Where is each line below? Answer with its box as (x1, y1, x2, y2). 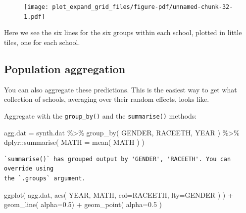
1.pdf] (24, 13, 45, 20)
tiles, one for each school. (4, 37, 80, 47)
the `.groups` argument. (4, 174, 86, 182)
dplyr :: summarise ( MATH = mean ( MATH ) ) (4, 137, 145, 147)
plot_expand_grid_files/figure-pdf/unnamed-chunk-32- (52, 3, 233, 10)
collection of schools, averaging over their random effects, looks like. (4, 94, 209, 104)
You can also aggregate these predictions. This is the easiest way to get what (4, 84, 237, 94)
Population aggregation (4, 61, 126, 76)
